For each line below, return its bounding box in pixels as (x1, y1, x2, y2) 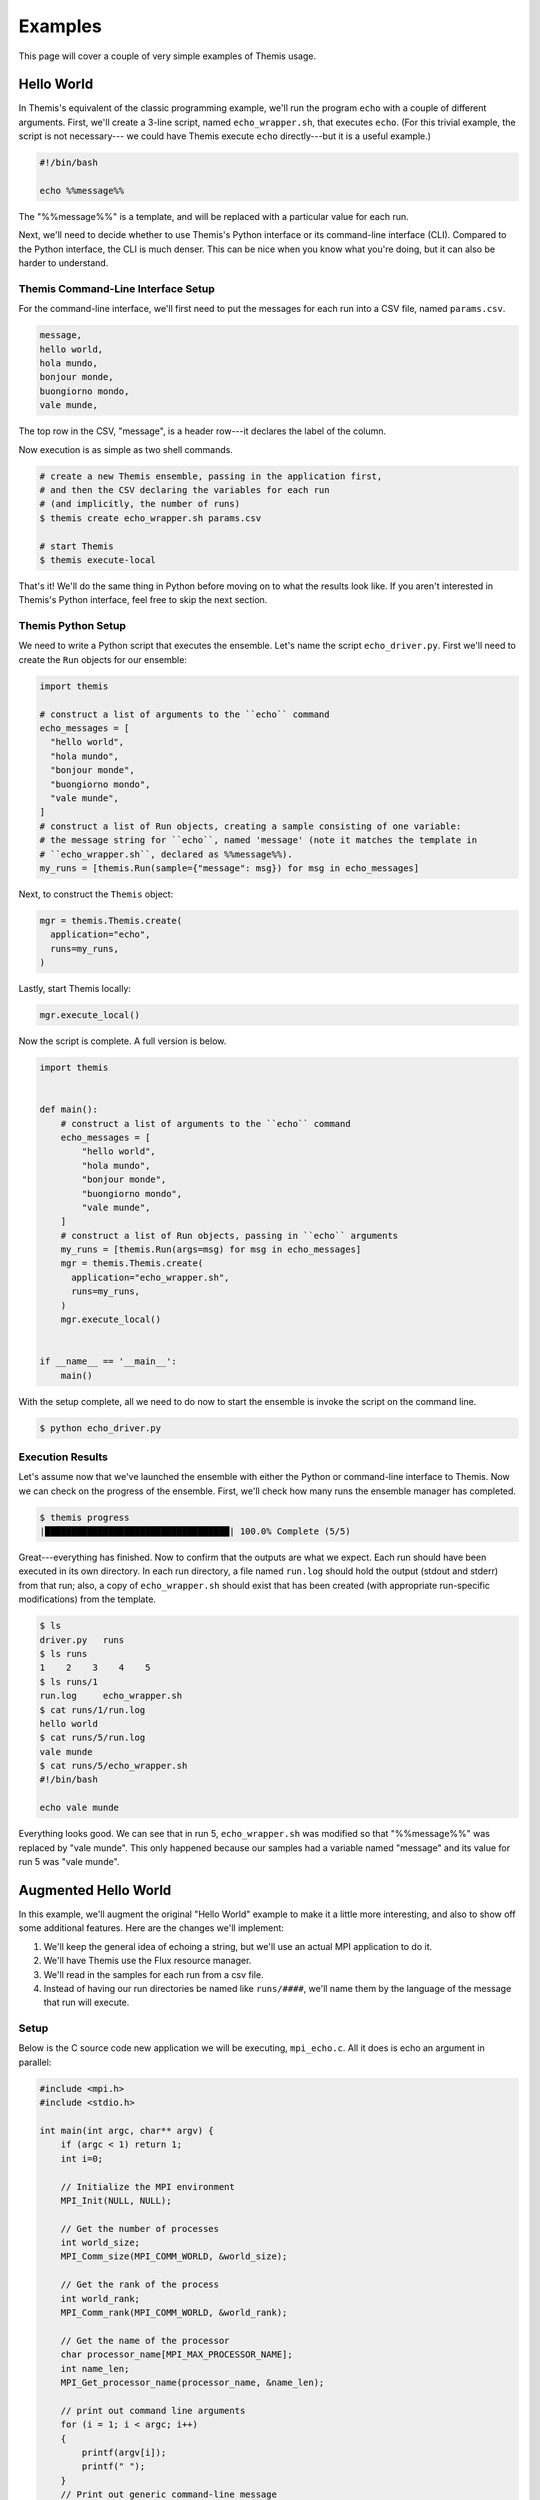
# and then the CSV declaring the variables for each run (39, 484, 330, 495)
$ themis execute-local (39, 554, 157, 565)
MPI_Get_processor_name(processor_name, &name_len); (60, 2377, 325, 2388)
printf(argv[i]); (81, 2446, 167, 2458)
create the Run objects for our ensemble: (18, 653, 187, 665)
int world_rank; (60, 2293, 140, 2304)
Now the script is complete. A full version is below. (18, 1035, 227, 1047)
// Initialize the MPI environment (60, 2181, 235, 2192)
